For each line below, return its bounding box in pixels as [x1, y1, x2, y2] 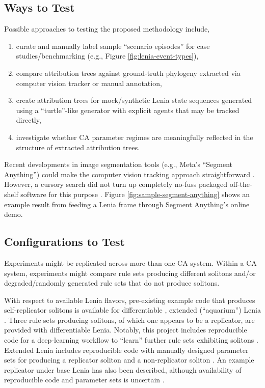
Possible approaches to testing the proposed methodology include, [4, 23, 210, 34]
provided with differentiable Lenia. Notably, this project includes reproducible [4, 324, 247, 335]
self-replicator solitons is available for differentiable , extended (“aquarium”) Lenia [4, 304, 261, 315]
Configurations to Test [4, 234, 125, 250]
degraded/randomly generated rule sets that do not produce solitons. [4, 278, 220, 288]
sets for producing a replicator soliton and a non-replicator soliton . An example [4, 354, 254, 365]
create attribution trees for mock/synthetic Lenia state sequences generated [16, 95, 252, 105]
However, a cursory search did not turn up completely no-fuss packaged [4, 179, 227, 189]
